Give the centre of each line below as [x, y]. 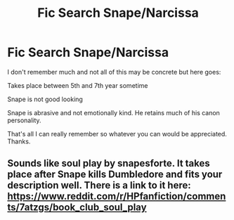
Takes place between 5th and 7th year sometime [78, 85]
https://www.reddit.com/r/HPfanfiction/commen [117, 196]
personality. [24, 120]
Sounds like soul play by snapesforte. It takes [109, 163]
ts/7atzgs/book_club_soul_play [77, 208]
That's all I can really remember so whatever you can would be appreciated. [117, 134]
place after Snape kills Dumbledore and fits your [115, 175]
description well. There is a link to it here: [99, 185]
